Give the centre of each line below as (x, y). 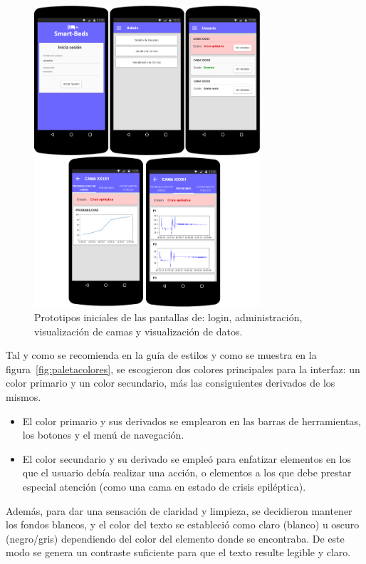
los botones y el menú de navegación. (103, 435)
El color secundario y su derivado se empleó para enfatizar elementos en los (187, 458)
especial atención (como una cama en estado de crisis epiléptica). (164, 486)
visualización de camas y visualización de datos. (138, 331)
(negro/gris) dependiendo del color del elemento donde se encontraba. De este (175, 538)
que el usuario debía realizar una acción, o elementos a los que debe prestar (187, 472)
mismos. (23, 397)
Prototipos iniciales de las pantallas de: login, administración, (168, 317)
